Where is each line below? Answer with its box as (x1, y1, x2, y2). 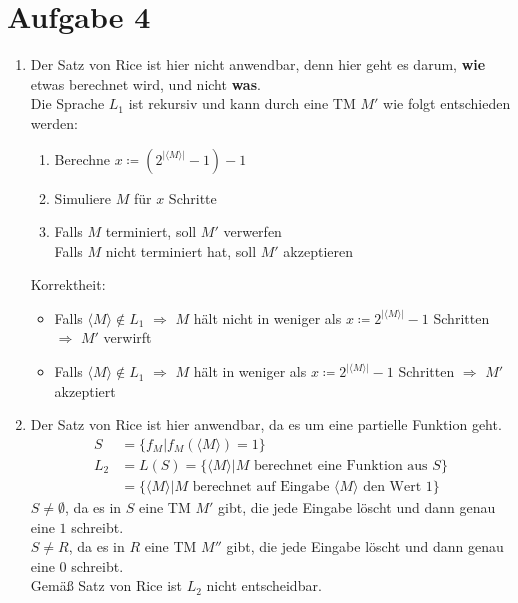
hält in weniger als (193, 361, 307, 382)
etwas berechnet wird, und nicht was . (30, 73, 261, 94)
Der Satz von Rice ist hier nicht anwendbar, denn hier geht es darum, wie (30, 54, 486, 75)
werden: (30, 112, 78, 133)
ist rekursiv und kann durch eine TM (128, 93, 356, 114)
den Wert (363, 479, 422, 494)
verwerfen (223, 221, 282, 242)
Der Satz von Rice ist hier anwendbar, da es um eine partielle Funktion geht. (30, 414, 502, 435)
